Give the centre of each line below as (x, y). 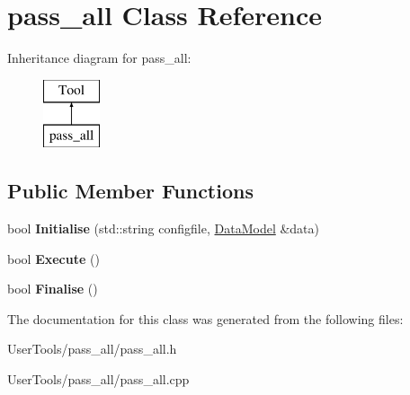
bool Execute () (53, 258)
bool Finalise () (53, 289)
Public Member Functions (130, 191)
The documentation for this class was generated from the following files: (205, 318)
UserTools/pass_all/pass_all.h (92, 349)
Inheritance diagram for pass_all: (99, 58)
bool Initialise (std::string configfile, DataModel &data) (164, 228)
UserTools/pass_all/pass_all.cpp (98, 379)
